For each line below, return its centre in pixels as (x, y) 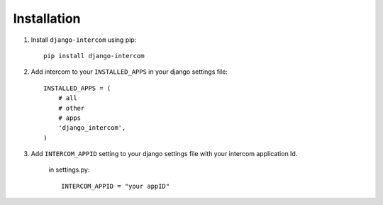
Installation (47, 18)
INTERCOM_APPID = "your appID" (116, 186)
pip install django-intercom (94, 56)
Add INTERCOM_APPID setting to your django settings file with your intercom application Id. (164, 154)
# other (71, 108)
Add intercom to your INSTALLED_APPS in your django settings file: (129, 72)
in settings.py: (69, 170)
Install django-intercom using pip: (84, 40)
